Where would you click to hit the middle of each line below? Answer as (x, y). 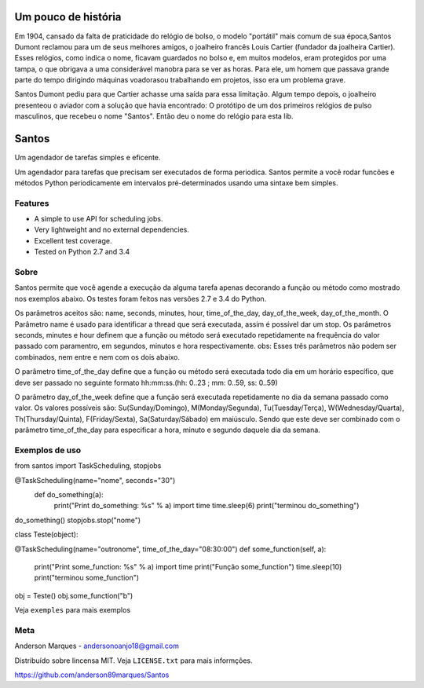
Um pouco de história (68, 17)
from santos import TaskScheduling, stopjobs (88, 466)
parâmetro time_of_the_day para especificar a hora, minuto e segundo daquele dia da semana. (168, 430)
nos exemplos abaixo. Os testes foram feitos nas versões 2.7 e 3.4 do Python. (141, 298)
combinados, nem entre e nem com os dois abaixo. (97, 357)
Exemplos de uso (48, 450)
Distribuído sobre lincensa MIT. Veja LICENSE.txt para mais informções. (133, 661)
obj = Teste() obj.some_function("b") (74, 595)
